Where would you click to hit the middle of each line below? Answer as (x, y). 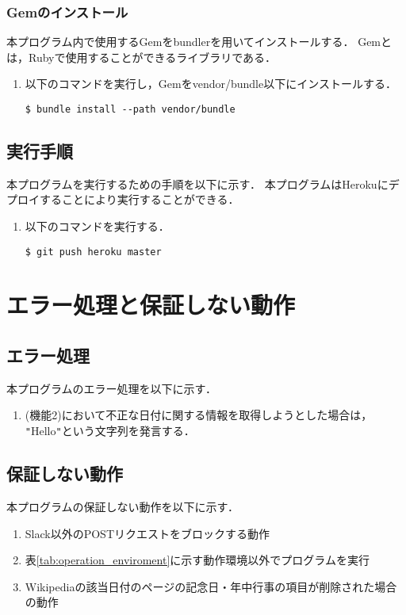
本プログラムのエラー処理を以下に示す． (112, 388)
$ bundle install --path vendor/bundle (130, 109)
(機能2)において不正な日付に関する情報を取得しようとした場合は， (199, 415)
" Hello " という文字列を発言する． (110, 431)
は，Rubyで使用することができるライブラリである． (142, 57)
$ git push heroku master (93, 252)
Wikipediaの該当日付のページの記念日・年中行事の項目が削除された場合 (211, 586)
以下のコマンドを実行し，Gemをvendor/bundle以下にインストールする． (211, 84)
